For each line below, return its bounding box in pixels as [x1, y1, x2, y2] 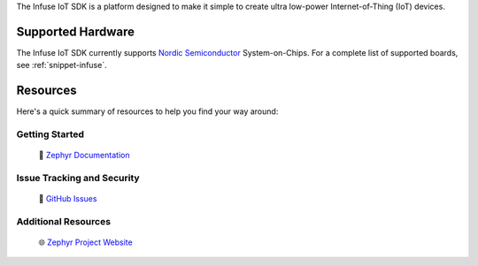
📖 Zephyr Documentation [38, 150, 130, 161]
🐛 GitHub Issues [38, 194, 97, 204]
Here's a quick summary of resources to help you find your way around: [16, 106, 279, 117]
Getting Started [16, 128, 84, 141]
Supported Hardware [16, 24, 135, 39]
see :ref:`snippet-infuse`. [16, 60, 107, 71]
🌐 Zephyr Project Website [38, 237, 133, 247]
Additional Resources [16, 215, 111, 227]
